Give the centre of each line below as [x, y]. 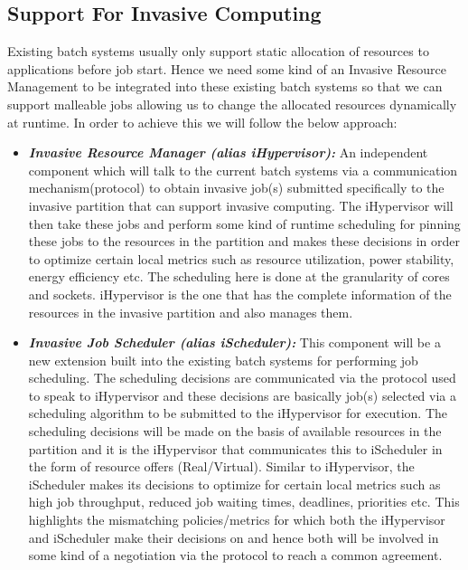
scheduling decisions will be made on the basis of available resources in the [235, 431]
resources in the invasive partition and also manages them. [191, 312]
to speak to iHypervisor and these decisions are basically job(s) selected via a [242, 395]
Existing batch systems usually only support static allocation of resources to [218, 51]
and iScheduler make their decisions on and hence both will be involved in [234, 537]
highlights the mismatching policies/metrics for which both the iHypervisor [237, 520]
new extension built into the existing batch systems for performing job [223, 360]
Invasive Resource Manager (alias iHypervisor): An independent [228, 152]
